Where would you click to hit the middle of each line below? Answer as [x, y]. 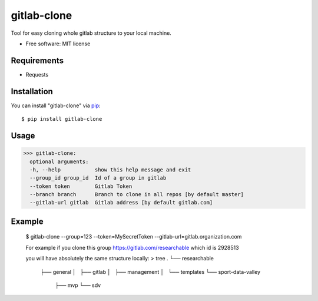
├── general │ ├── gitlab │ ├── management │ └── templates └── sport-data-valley [150, 272]
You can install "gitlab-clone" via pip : [56, 105]
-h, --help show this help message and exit [110, 170]
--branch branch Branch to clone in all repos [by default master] [137, 195]
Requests [37, 74]
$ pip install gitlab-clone [62, 119]
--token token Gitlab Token [81, 186]
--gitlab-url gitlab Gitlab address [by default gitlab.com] [121, 203]
